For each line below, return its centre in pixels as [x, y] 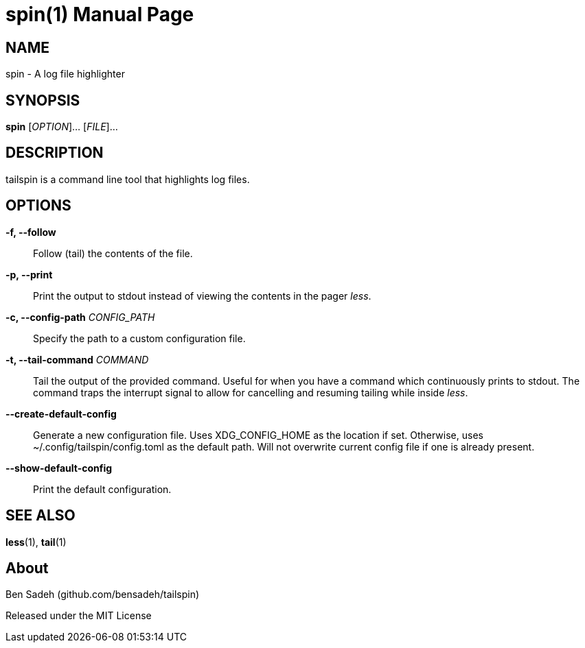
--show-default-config [59, 468]
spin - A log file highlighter [65, 74]
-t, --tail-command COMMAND [77, 359]
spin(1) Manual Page [100, 14]
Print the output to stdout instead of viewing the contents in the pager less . [202, 296]
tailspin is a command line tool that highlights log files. [128, 179]
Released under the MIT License [79, 616]
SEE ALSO [41, 516]
